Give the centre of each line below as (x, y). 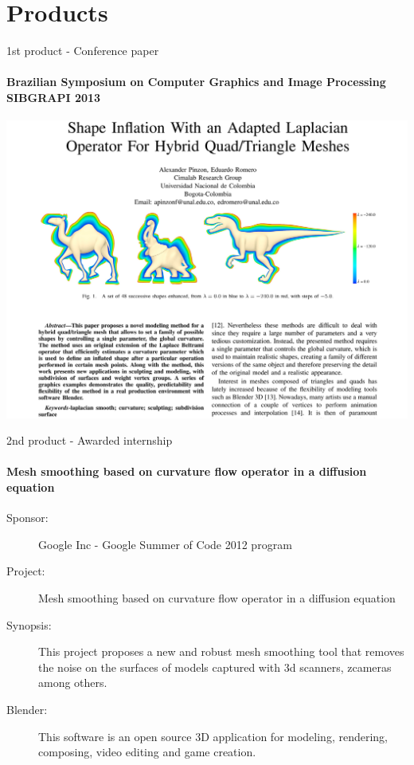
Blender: (27, 709)
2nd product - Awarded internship (90, 440)
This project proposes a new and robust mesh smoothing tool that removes (221, 651)
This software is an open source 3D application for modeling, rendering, (213, 736)
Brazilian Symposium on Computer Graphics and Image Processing (196, 82)
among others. (73, 683)
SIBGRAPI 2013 (54, 97)
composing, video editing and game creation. (147, 752)
